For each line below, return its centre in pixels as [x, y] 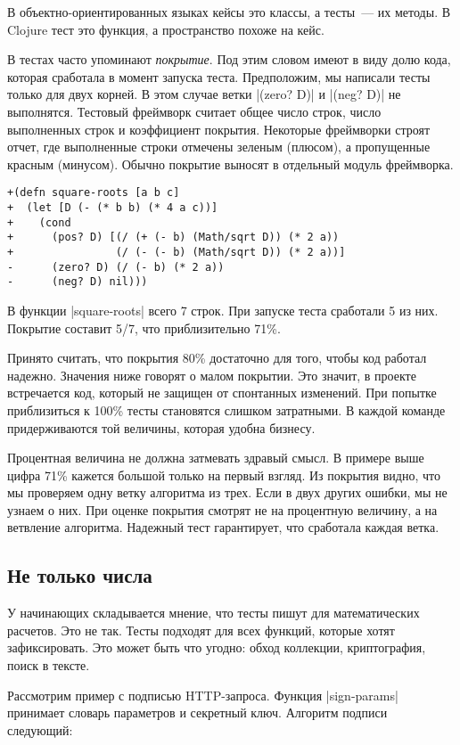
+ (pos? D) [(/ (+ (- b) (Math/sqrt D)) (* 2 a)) [173, 237]
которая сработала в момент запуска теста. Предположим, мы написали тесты [219, 76]
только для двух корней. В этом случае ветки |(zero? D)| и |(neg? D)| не [204, 94]
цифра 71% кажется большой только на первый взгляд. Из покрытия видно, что [224, 475]
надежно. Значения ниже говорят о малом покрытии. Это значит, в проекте [212, 375]
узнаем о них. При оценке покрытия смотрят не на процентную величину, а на [222, 509]
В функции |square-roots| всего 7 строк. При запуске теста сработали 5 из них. [223, 310]
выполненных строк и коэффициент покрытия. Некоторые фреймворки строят [219, 129]
